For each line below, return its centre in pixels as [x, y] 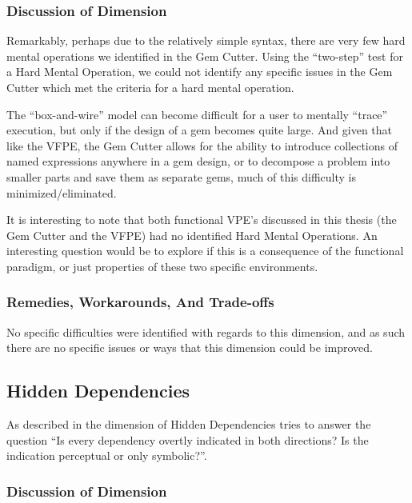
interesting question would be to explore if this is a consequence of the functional [205, 251]
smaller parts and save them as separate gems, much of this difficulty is [181, 176]
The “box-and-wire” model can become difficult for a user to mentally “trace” [197, 114]
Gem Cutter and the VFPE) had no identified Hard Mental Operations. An [192, 235]
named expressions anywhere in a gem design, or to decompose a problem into [198, 161]
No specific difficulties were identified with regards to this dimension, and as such [206, 331]
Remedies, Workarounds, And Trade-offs [140, 302]
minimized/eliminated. [62, 192]
